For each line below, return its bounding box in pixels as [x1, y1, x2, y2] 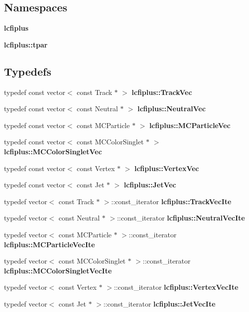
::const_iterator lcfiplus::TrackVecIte [111, 196, 232, 206]
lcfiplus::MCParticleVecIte [4, 239, 95, 249]
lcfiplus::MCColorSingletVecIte [4, 265, 112, 275]
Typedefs [4, 63, 51, 79]
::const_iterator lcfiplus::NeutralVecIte [117, 213, 245, 223]
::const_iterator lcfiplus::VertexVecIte [114, 282, 239, 292]
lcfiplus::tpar [4, 39, 48, 49]
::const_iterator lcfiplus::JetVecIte [103, 298, 216, 309]
